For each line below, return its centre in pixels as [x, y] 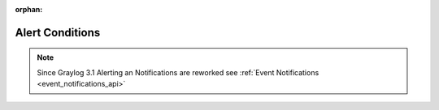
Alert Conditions [58, 32]
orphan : [29, 9]
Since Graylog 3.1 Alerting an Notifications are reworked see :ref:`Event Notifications [178, 72]
